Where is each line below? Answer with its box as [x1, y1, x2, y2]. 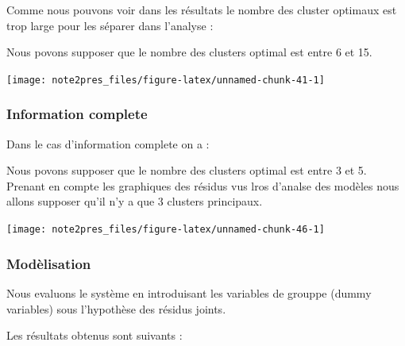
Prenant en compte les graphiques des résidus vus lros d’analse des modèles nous [6, 177, 399, 194]
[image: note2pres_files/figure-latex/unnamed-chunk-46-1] [6, 224, 325, 236]
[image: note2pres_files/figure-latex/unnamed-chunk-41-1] [6, 74, 325, 86]
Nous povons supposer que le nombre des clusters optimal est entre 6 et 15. [6, 44, 372, 60]
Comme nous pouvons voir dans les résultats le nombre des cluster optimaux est [6, 2, 397, 17]
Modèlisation [6, 253, 91, 273]
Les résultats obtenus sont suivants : [6, 327, 183, 344]
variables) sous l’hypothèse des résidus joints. [6, 300, 226, 317]
